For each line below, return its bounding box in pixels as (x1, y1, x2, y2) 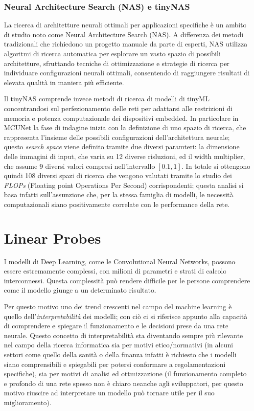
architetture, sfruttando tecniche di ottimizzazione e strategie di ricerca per (4, 58, 230, 68)
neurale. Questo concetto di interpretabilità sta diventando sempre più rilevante (4, 330, 243, 340)
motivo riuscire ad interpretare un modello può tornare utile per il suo (4, 388, 215, 398)
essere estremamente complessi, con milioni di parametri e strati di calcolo (4, 266, 227, 276)
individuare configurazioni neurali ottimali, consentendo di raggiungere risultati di (4, 68, 250, 78)
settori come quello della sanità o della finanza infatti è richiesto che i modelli (4, 349, 237, 359)
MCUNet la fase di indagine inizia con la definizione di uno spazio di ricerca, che (4, 122, 246, 133)
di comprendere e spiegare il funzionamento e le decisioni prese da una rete (4, 320, 229, 331)
